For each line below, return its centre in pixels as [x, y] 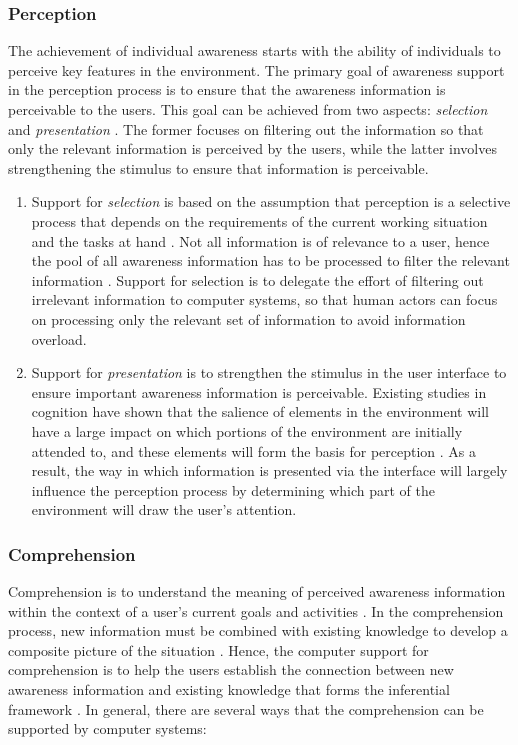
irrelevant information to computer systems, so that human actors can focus [264, 299]
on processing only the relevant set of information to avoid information [248, 318]
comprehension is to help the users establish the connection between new [231, 669]
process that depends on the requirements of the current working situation [259, 220]
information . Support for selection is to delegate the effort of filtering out [257, 279]
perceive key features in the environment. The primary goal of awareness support [256, 69]
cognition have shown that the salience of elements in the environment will [260, 411]
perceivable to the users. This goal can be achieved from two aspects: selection [248, 109]
